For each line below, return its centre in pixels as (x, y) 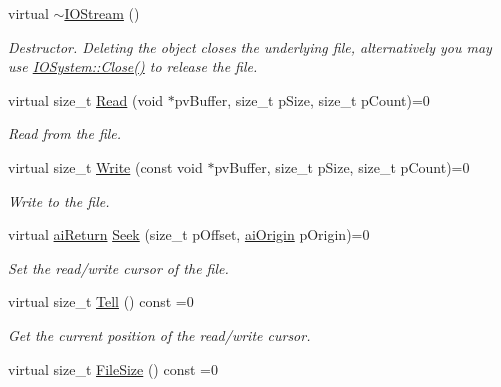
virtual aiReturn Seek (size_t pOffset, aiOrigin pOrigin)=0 (189, 234)
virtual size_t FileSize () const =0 (113, 368)
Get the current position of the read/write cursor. (159, 334)
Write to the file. (59, 200)
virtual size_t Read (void (86, 99)
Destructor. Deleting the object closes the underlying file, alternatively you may (250, 46)
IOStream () (102, 13)
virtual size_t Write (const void (105, 166)
